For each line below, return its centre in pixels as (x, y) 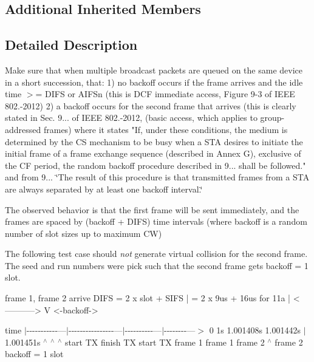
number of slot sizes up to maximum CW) (84, 233)
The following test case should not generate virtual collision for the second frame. (156, 254)
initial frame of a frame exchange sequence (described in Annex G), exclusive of (153, 153)
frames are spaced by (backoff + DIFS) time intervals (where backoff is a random (156, 221)
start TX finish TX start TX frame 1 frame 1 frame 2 (165, 342)
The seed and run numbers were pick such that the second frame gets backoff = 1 (157, 265)
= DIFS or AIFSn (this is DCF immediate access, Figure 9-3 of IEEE (165, 94)
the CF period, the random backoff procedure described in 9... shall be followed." (155, 165)
